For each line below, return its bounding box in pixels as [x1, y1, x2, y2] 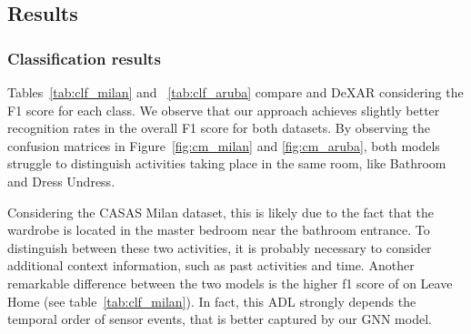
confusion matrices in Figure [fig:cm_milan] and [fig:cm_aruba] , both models [7, 136, 440, 155]
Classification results [7, 46, 161, 69]
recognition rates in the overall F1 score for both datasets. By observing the [7, 118, 430, 137]
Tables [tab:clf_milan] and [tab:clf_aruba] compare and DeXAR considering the [7, 83, 464, 101]
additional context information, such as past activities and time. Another [7, 256, 415, 275]
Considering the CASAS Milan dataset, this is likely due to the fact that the [7, 202, 434, 221]
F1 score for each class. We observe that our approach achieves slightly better [7, 100, 440, 119]
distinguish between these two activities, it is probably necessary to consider [7, 238, 432, 257]
